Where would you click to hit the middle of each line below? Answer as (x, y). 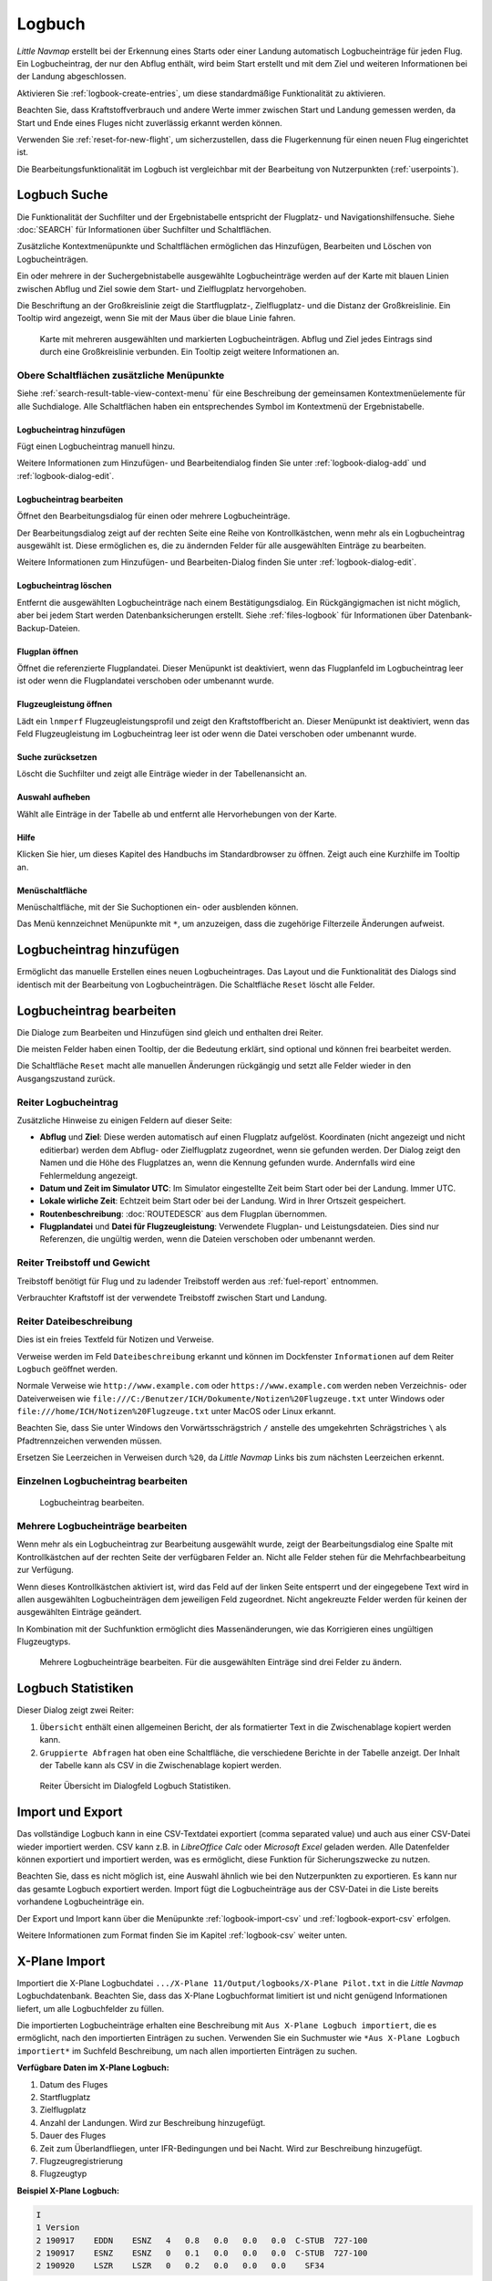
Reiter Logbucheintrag (67, 1102)
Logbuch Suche (62, 195)
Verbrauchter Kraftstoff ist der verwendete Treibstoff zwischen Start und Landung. (172, 1297)
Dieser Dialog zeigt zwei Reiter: (75, 1710)
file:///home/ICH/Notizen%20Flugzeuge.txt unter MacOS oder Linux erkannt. (176, 1411)
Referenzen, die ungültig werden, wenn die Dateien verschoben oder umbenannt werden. (207, 1239)
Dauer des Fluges (73, 2136)
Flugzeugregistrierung (81, 2161)
